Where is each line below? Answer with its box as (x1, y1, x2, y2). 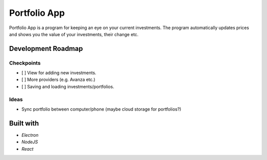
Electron (21, 132, 39, 138)
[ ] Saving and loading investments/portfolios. (21, 83, 115, 89)
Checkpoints (9, 59, 41, 66)
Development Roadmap (9, 44, 83, 53)
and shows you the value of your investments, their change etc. (9, 31, 138, 37)
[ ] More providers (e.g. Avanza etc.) (21, 77, 96, 82)
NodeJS (21, 139, 38, 145)
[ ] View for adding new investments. (21, 70, 96, 76)
